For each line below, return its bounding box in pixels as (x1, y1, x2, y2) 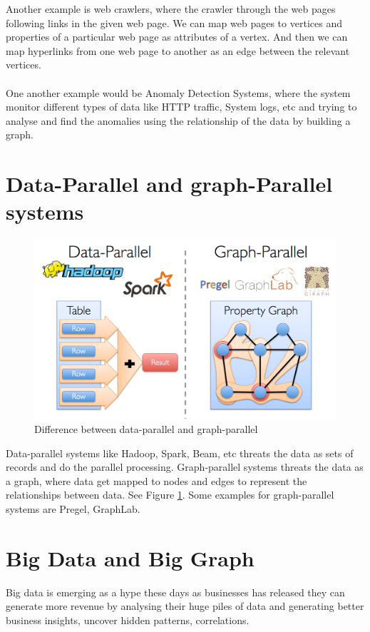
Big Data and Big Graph (6, 543, 255, 572)
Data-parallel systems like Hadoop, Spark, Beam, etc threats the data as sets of (6, 445, 354, 460)
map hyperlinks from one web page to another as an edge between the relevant (6, 43, 350, 58)
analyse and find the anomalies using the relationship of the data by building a (6, 113, 351, 128)
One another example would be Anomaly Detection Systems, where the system (6, 85, 351, 100)
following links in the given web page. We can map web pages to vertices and (6, 15, 342, 30)
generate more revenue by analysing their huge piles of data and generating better (6, 598, 364, 613)
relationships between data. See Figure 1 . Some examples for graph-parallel (6, 487, 334, 502)
